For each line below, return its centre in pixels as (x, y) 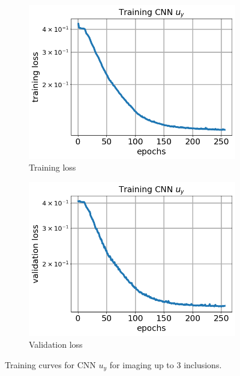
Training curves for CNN (50, 364)
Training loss (52, 167)
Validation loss (56, 344)
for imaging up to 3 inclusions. (166, 364)
